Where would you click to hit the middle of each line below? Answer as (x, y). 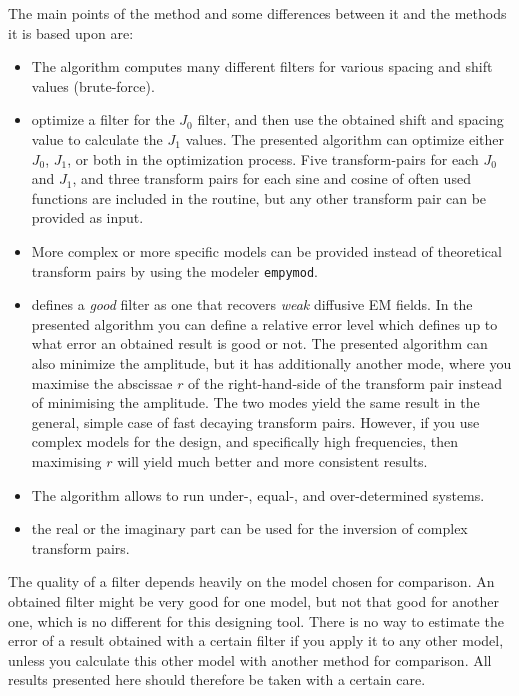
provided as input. (87, 217)
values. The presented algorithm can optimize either (344, 138)
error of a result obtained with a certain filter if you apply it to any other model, (256, 640)
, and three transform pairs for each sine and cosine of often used (271, 178)
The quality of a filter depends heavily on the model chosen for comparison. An (251, 581)
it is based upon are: (71, 32)
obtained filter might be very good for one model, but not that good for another (254, 600)
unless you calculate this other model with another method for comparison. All (250, 659)
